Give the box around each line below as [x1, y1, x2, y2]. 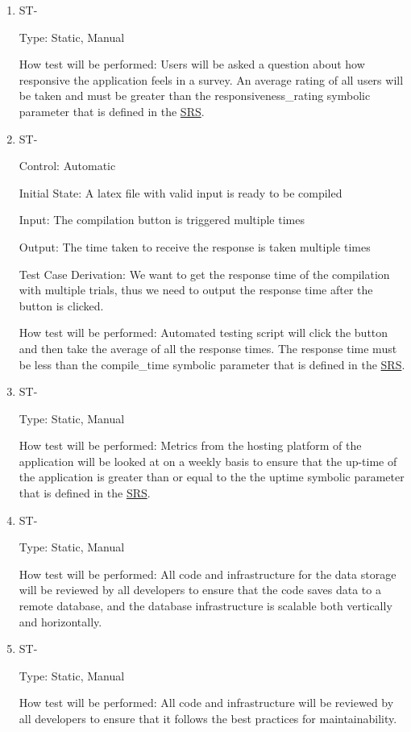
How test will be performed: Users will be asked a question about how [19, 56, 365, 73]
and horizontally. [19, 613, 102, 630]
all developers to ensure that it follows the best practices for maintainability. [19, 710, 397, 726]
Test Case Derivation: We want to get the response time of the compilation [19, 265, 390, 282]
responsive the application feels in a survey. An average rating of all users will [19, 71, 404, 88]
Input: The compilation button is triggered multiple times [19, 211, 305, 228]
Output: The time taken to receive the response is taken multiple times [19, 238, 371, 255]
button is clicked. [19, 297, 104, 314]
